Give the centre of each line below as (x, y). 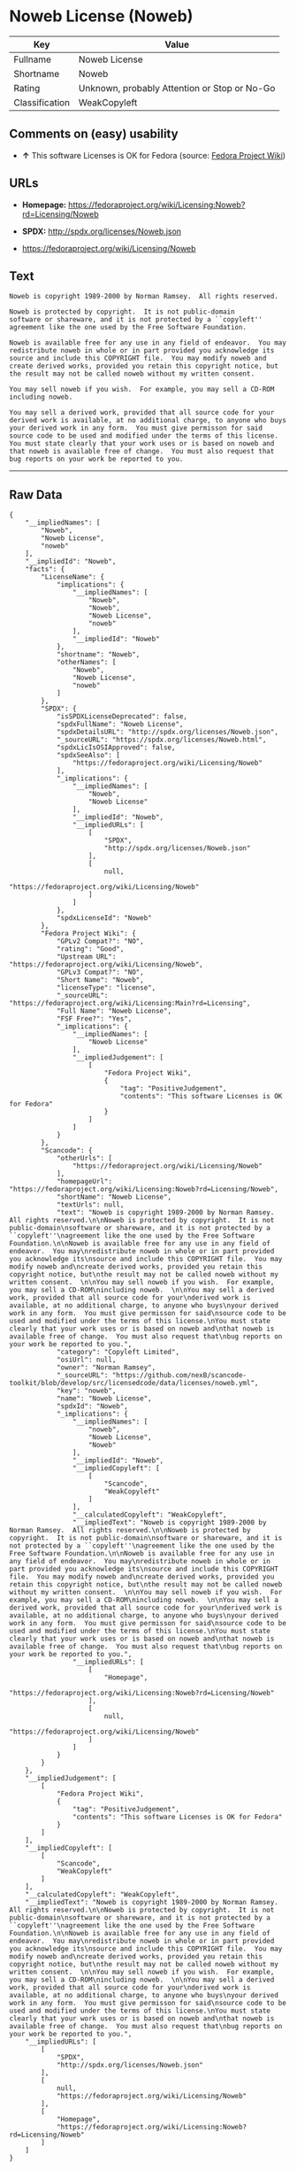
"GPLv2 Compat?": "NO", (100, 942)
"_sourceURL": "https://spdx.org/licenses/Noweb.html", (161, 740)
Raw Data (36, 495)
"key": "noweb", (86, 1391)
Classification (42, 102)
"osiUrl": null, (86, 1360)
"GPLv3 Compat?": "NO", (100, 973)
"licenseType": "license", (106, 988)
